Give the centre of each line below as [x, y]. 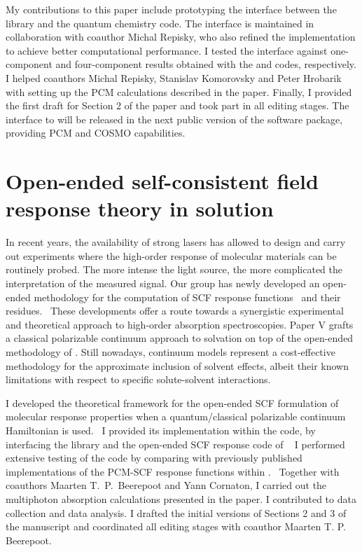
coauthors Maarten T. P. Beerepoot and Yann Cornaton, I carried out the [166, 485]
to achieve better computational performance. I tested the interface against [167, 50]
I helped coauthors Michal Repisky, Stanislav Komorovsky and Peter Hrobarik [174, 77]
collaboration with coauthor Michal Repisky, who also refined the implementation [181, 37]
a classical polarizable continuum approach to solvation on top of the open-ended [180, 338]
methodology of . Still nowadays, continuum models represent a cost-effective [170, 352]
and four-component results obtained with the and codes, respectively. [206, 64]
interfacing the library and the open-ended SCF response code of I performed [175, 444]
